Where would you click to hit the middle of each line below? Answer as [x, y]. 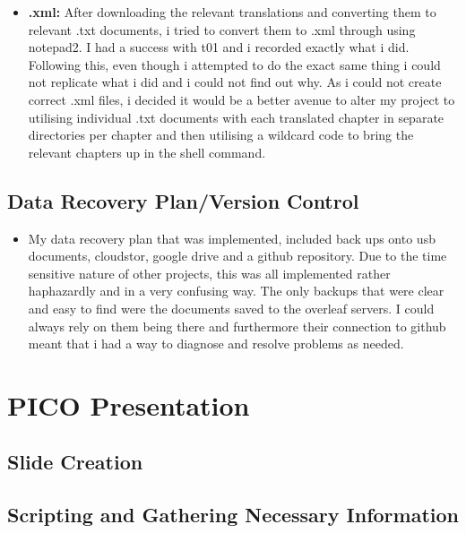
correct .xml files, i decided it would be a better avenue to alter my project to [242, 99]
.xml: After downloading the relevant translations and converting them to [232, 12]
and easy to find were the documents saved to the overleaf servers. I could [231, 308]
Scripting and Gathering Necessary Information [233, 515]
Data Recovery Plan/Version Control [183, 200]
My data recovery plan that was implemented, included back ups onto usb [232, 238]
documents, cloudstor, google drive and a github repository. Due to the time [237, 256]
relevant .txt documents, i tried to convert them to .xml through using [222, 29]
